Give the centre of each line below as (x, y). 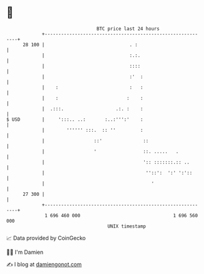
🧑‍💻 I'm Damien (25, 252)
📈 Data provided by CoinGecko (46, 238)
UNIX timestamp (127, 226)
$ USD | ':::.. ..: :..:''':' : (75, 119)
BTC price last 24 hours (128, 29)
